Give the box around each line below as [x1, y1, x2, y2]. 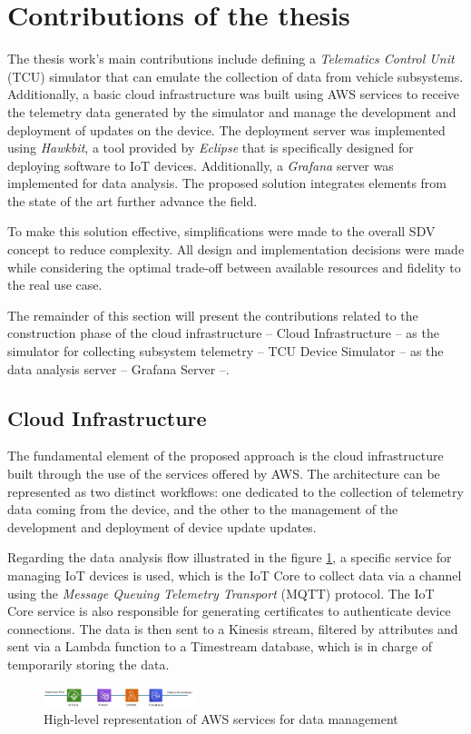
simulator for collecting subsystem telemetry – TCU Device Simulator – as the [7, 342, 444, 361]
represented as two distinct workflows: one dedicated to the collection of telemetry [7, 481, 464, 501]
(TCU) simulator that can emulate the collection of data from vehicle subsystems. [7, 66, 464, 85]
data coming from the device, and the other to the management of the [7, 500, 398, 519]
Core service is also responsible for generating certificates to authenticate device [7, 601, 451, 620]
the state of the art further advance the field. [7, 191, 258, 210]
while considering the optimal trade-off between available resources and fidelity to [7, 257, 461, 276]
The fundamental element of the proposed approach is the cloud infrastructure [7, 446, 444, 465]
